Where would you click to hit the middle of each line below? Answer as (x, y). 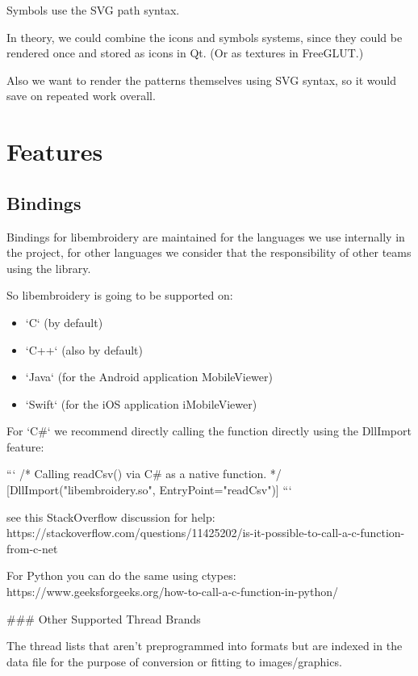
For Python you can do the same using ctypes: (121, 575)
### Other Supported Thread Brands (104, 618)
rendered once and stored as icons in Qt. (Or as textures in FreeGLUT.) (185, 53)
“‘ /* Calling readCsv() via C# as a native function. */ (144, 474)
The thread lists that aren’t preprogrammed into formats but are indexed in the (205, 646)
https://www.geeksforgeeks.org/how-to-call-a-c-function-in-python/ (172, 592)
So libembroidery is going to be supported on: (120, 295)
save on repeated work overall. (81, 96)
